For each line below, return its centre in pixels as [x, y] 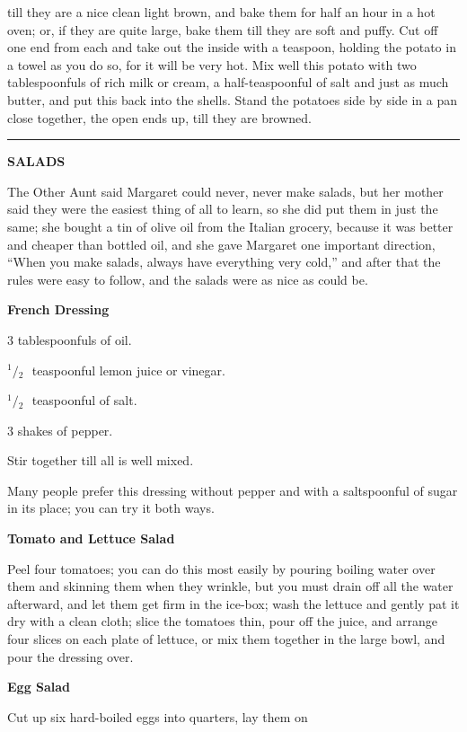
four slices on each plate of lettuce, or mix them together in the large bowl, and [226, 639]
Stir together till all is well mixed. [101, 460]
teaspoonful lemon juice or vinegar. [128, 370]
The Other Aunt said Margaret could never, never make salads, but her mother [225, 191]
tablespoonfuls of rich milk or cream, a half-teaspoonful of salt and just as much [228, 82]
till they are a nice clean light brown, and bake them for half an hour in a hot [221, 12]
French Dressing [58, 309]
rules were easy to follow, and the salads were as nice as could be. [188, 279]
